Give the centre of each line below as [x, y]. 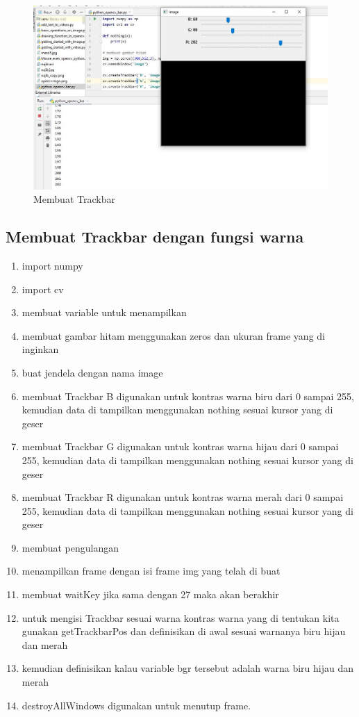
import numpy [52, 265]
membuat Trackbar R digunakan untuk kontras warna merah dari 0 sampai [183, 497]
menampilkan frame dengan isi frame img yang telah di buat [151, 571]
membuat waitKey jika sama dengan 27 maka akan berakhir [150, 594]
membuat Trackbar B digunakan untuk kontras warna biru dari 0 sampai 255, [188, 396]
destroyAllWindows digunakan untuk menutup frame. [136, 705]
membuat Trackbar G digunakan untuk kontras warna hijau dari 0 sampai [180, 446]
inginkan [40, 349]
